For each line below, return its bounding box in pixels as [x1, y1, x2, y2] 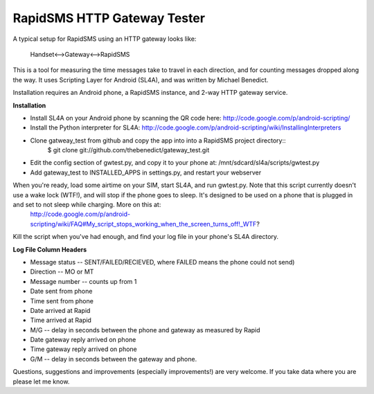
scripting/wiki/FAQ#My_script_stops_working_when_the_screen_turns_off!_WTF [30, 220, 257, 228]
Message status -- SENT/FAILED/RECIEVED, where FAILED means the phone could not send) [30, 258, 295, 266]
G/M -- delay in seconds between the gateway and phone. [30, 355, 197, 363]
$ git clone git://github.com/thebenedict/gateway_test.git [47, 146, 210, 154]
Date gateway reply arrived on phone [30, 336, 136, 344]
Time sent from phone [30, 296, 93, 305]
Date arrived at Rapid [30, 306, 91, 314]
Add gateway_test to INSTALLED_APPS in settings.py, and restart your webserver [30, 168, 262, 177]
